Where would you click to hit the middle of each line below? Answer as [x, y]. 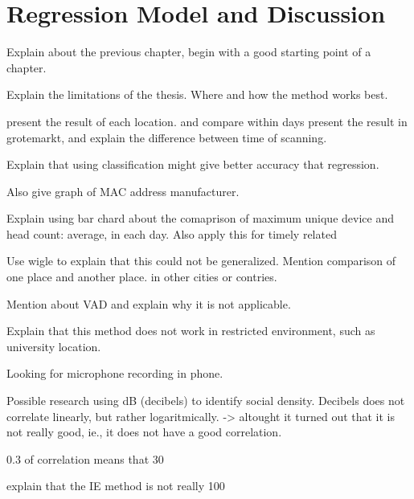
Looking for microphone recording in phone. [115, 373]
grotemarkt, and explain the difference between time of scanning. [167, 137]
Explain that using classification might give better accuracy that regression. [193, 164]
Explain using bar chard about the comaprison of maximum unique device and [200, 218]
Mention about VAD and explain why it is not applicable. [149, 303]
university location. [54, 346]
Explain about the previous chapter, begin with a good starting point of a [189, 52]
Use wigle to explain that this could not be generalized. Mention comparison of [201, 261]
